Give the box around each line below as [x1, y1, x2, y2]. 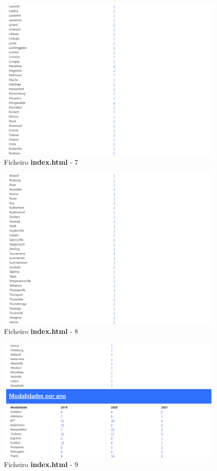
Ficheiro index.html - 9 [4, 459, 78, 470]
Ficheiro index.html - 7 [4, 156, 78, 167]
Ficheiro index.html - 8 [4, 326, 78, 336]
